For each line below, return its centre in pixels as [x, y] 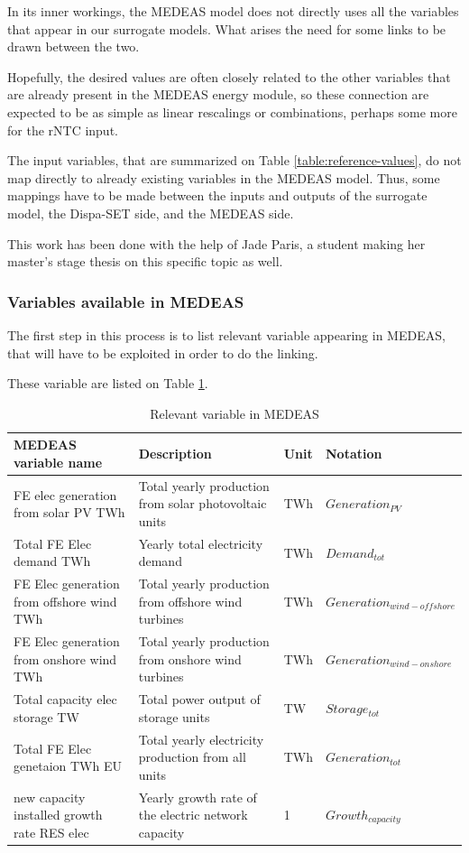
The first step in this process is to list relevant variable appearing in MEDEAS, [226, 334]
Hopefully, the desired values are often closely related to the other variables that [229, 76]
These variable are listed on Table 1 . [108, 383]
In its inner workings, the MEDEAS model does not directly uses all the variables [233, 11]
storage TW [46, 716]
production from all [192, 757]
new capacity [50, 797]
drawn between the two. [74, 46]
